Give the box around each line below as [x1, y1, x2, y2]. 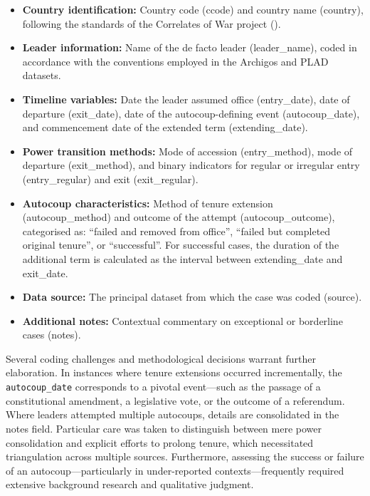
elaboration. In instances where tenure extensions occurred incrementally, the [6, 365, 342, 380]
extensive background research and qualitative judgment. [6, 477, 254, 492]
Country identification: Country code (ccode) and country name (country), [22, 2, 364, 16]
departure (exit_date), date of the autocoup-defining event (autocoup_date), [22, 105, 360, 120]
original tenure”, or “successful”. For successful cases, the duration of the [22, 237, 339, 252]
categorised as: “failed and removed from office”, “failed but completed [22, 223, 331, 238]
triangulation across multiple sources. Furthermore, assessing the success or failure [6, 449, 364, 464]
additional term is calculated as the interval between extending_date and [22, 251, 343, 266]
